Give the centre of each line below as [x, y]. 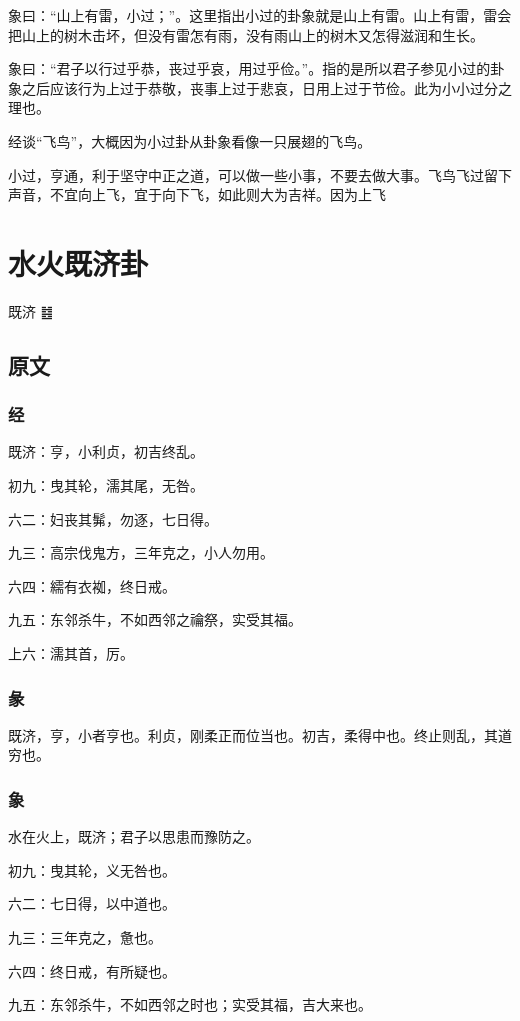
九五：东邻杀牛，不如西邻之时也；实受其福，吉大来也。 [190, 1004]
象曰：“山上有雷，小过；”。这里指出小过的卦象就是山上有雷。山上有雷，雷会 [260, 15]
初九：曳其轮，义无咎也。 [92, 869]
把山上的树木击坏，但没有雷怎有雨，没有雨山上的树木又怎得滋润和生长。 [246, 34]
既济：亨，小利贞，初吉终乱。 [106, 451]
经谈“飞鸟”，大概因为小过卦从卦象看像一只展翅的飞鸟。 [190, 140]
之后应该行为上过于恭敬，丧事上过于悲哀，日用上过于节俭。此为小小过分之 [266, 87]
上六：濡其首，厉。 [71, 653]
